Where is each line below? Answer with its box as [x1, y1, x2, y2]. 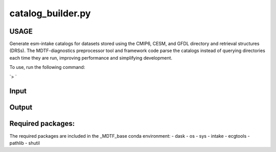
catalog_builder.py [9, 8, 91, 19]
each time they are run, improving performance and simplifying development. [9, 55, 173, 61]
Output [9, 103, 33, 112]
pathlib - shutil [9, 140, 40, 146]
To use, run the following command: [9, 64, 85, 70]
